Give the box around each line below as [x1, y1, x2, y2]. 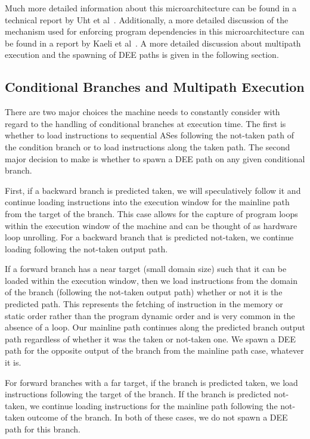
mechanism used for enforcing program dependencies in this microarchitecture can [5, 25, 305, 38]
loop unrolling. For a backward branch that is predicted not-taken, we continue [5, 231, 294, 243]
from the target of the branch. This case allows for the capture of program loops [5, 207, 298, 219]
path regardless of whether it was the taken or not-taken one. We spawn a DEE [5, 332, 296, 345]
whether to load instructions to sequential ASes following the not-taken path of [5, 129, 294, 141]
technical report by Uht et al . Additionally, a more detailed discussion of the [5, 13, 289, 26]
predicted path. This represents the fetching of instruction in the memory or [5, 298, 283, 310]
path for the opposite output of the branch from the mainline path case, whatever [5, 344, 304, 357]
